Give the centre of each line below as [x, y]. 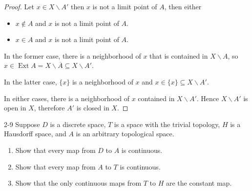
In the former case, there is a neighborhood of [73, 55]
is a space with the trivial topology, [167, 124]
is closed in [93, 108]
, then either [183, 6]
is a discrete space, [78, 124]
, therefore [49, 108]
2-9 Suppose [22, 124]
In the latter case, [31, 81]
